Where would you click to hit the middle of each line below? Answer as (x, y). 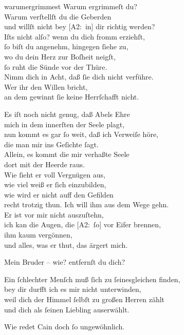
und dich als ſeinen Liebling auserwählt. (67, 309)
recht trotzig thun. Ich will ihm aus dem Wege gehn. (87, 204)
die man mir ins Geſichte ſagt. (51, 144)
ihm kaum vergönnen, (38, 235)
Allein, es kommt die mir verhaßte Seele (67, 154)
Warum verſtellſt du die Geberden (58, 16)
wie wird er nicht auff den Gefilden (59, 194)
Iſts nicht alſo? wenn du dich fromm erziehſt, (75, 36)
